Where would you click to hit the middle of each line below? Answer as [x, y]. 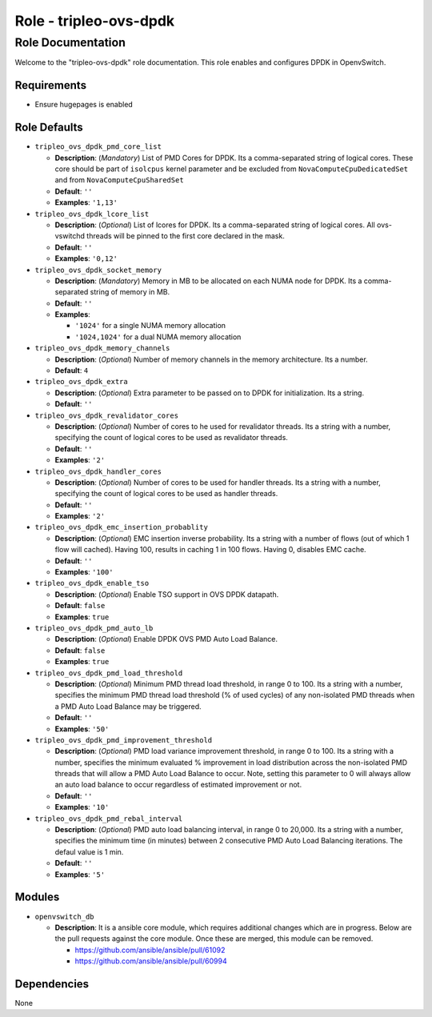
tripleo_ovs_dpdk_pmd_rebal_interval [109, 819]
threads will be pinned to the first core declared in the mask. [186, 236]
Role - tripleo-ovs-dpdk [95, 21]
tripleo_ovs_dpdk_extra [81, 382]
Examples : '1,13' [86, 202]
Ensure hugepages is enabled [84, 105]
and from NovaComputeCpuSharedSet [119, 180]
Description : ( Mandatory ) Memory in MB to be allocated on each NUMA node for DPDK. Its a [208, 281]
